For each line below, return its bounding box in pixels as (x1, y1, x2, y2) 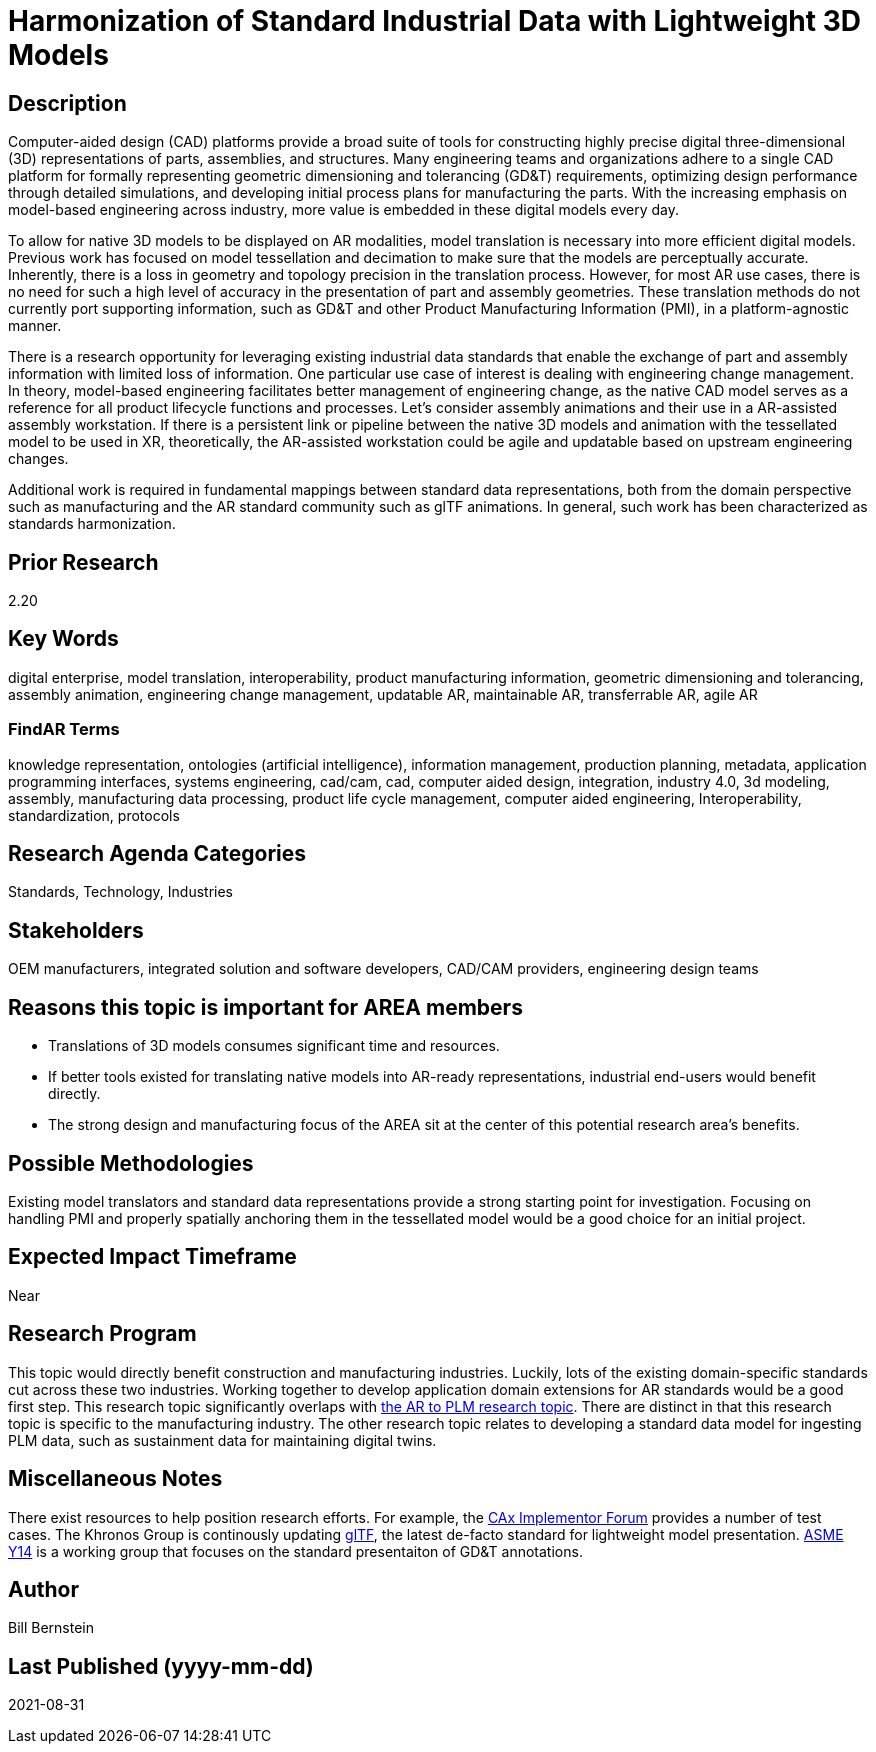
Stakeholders (8, 917, 144, 943)
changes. (8, 450, 69, 468)
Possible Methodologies (8, 1150, 254, 1176)
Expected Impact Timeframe (8, 1244, 297, 1270)
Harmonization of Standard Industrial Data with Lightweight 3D (8, 4, 861, 38)
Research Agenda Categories (8, 841, 307, 867)
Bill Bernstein (8, 1619, 95, 1637)
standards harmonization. (8, 515, 176, 533)
